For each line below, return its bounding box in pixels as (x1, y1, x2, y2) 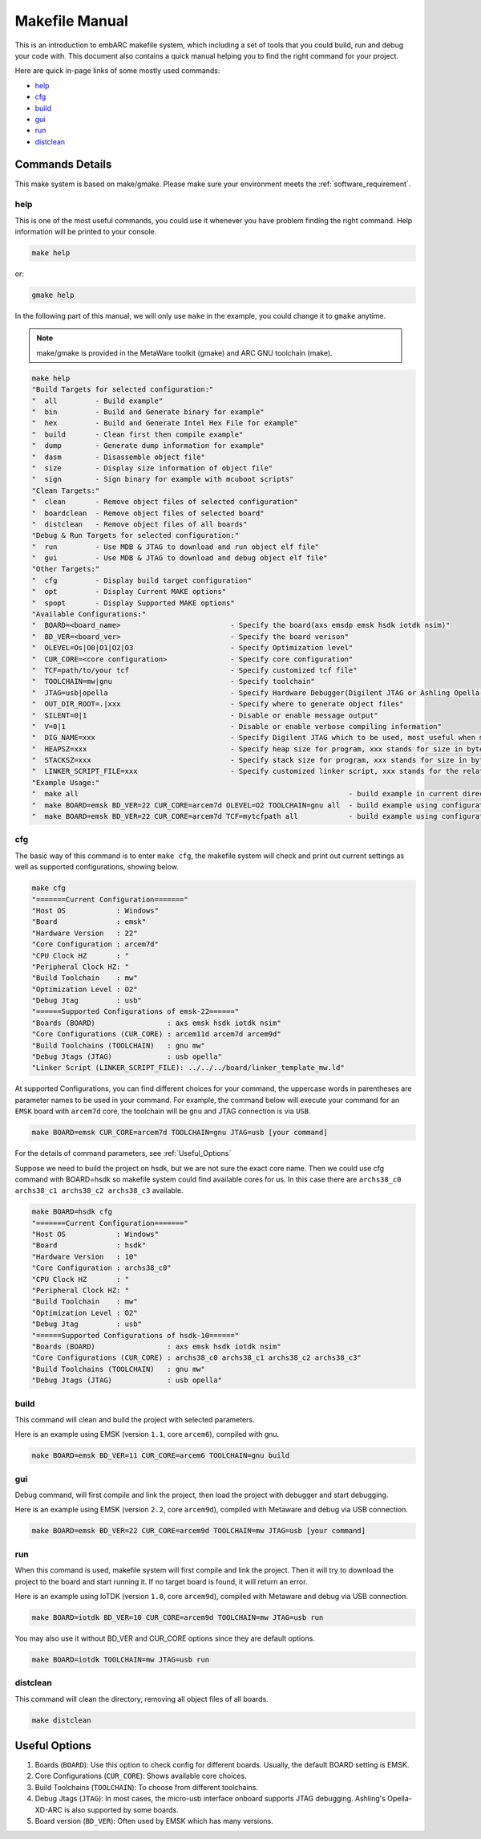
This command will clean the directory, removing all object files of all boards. (14, 1694, 269, 1703)
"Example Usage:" (31, 778, 100, 787)
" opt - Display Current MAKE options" (31, 587, 227, 596)
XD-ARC (34, 1804, 63, 1814)
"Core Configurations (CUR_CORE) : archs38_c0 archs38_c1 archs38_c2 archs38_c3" (31, 1353, 362, 1362)
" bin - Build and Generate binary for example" (31, 407, 265, 417)
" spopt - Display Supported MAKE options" (31, 598, 236, 608)
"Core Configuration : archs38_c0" (31, 1263, 172, 1272)
